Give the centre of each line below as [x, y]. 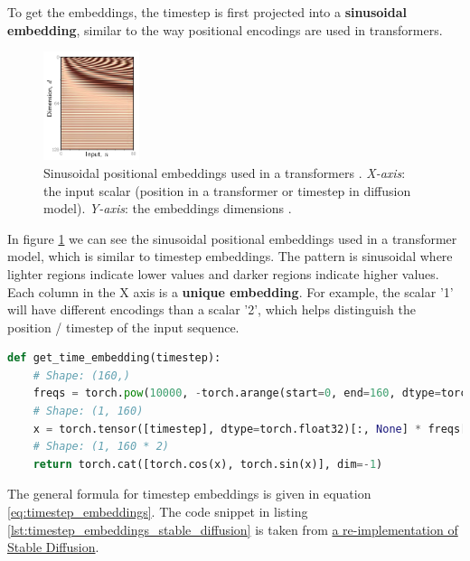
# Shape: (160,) [82, 375]
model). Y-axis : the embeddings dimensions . [168, 208]
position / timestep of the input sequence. [123, 327]
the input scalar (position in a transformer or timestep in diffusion [227, 190]
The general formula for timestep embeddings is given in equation [189, 494]
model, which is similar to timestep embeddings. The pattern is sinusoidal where [230, 256]
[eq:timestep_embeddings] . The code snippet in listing [158, 512]
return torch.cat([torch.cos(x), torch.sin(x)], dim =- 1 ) [208, 464]
